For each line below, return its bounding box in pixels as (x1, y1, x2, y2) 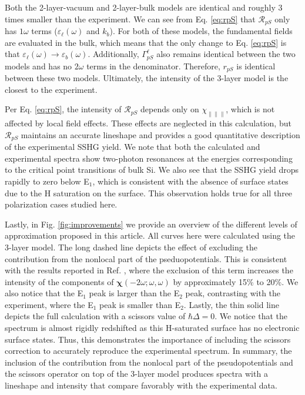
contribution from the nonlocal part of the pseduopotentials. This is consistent (5, 252, 287, 265)
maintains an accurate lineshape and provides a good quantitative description (21, 128, 300, 140)
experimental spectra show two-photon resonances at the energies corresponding (5, 152, 293, 164)
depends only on (140, 103, 199, 115)
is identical (236, 59, 276, 72)
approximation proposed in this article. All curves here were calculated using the (5, 229, 296, 242)
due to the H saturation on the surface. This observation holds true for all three (5, 186, 293, 199)
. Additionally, (88, 48, 139, 60)
